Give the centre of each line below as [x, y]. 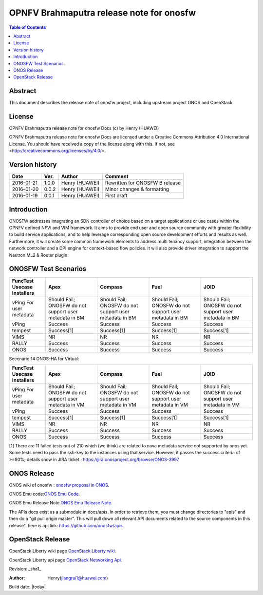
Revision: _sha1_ [25, 569]
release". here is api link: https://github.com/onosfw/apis [66, 525]
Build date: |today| [28, 587]
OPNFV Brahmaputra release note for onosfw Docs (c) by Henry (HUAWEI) [84, 128]
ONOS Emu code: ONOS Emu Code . [45, 494]
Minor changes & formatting [137, 189]
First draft [116, 196]
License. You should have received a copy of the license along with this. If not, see [92, 144]
